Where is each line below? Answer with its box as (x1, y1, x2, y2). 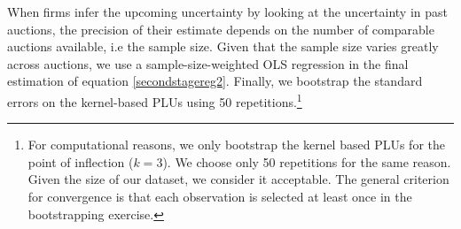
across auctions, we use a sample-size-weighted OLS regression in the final (7, 54, 409, 73)
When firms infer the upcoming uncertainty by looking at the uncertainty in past (7, 3, 448, 20)
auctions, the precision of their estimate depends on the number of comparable (7, 19, 434, 38)
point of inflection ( (27, 152, 134, 171)
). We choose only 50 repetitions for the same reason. (162, 152, 451, 171)
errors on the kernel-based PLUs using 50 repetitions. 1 (7, 89, 302, 111)
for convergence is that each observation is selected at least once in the (27, 187, 412, 205)
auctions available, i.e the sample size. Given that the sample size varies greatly (7, 37, 439, 56)
